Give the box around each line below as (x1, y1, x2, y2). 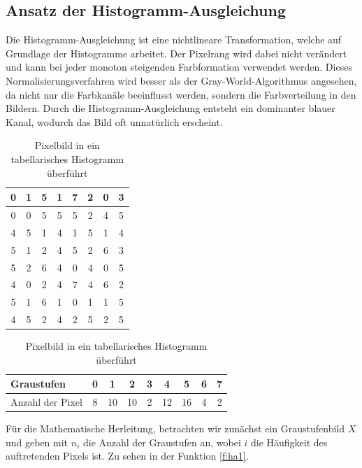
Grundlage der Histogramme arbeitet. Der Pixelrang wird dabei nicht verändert (6, 45, 347, 60)
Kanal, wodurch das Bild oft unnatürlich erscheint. (6, 114, 223, 129)
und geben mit (6, 434, 68, 449)
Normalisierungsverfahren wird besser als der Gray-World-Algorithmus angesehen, (6, 73, 357, 87)
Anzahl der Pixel (10, 395, 82, 409)
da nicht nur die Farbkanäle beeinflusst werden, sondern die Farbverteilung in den (6, 87, 356, 101)
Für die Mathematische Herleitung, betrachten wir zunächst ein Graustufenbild (6, 421, 345, 436)
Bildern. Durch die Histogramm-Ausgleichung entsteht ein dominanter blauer (6, 101, 335, 115)
